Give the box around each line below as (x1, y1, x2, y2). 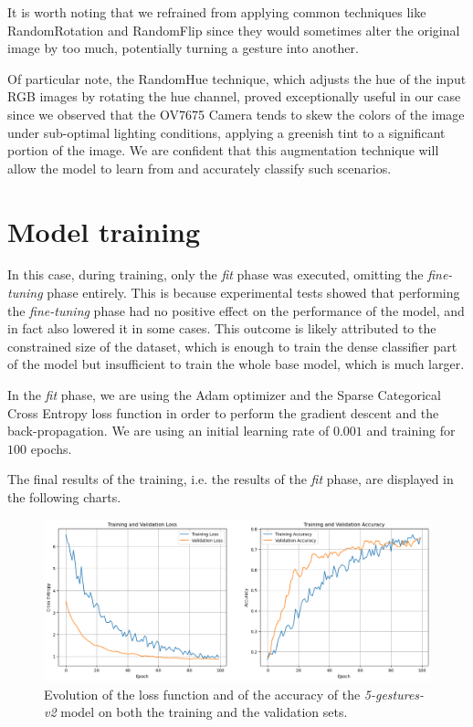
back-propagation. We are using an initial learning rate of (7, 421, 330, 440)
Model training (7, 212, 201, 249)
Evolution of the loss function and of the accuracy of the (44, 684, 361, 703)
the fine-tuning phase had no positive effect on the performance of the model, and (7, 300, 465, 320)
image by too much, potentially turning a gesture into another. (7, 38, 359, 58)
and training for (366, 421, 456, 440)
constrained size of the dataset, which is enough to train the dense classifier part (7, 336, 457, 355)
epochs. (30, 438, 72, 458)
